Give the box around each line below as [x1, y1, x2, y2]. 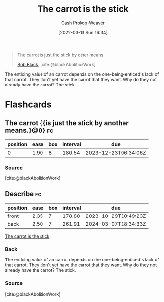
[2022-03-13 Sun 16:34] [58, 29, 108, 35]
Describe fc [5, 189, 41, 198]
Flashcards [5, 99, 52, 110]
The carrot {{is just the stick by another [5, 119, 129, 127]
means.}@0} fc [5, 126, 53, 134]
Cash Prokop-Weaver [61, 20, 105, 26]
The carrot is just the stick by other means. [17, 52, 105, 58]
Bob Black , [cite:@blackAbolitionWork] [17, 61, 96, 67]
